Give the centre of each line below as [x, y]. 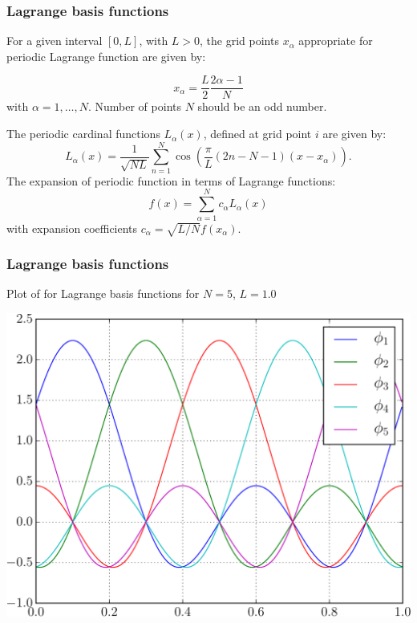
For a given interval [55, 41]
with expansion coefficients [72, 228]
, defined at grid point [257, 134]
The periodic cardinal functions [83, 134]
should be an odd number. [262, 106]
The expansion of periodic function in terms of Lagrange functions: [171, 180]
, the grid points [239, 41]
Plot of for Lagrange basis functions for [103, 293]
